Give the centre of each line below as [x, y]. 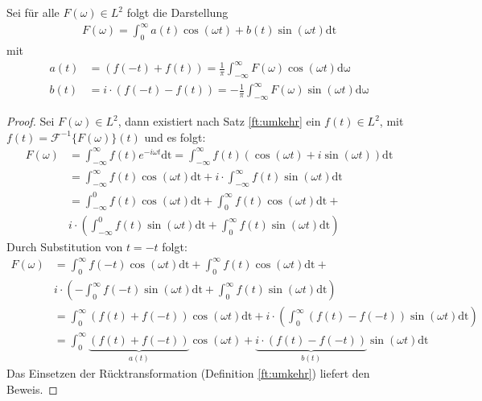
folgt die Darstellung [177, 12]
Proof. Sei [31, 121]
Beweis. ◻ [32, 389]
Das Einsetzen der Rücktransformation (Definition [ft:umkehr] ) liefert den [188, 373]
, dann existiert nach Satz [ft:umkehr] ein [219, 121]
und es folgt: [175, 136]
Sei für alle [33, 12]
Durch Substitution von [65, 247]
